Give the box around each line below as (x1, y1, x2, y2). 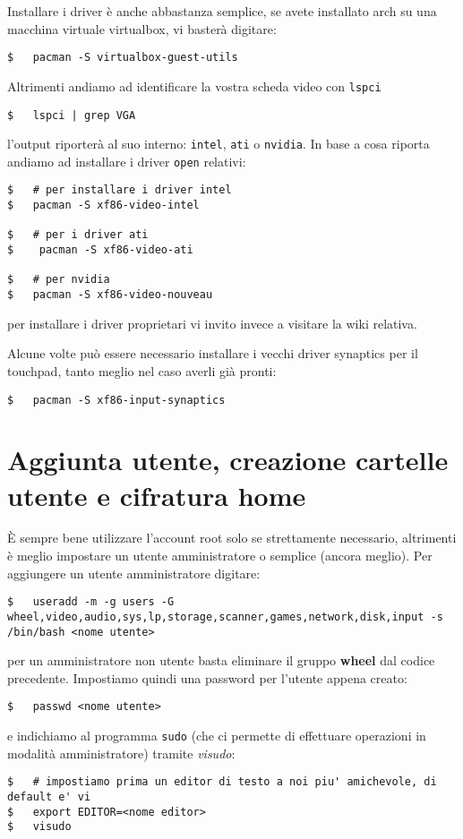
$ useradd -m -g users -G (7, 595, 175, 609)
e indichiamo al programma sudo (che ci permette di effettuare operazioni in (7, 726, 426, 745)
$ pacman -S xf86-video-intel (7, 199, 200, 212)
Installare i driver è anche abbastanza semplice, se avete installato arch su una (7, 2, 437, 20)
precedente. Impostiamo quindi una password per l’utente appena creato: (7, 668, 407, 687)
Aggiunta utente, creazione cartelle (7, 441, 449, 478)
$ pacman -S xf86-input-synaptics (7, 393, 226, 407)
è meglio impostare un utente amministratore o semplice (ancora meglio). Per (7, 546, 433, 565)
